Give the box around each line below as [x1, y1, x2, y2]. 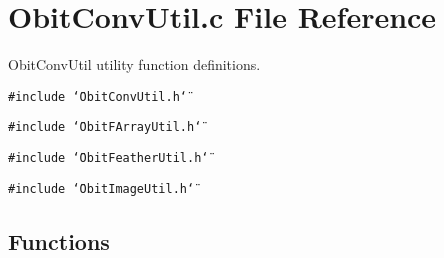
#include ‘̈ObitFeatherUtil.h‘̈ [8, 151, 209, 166]
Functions [8, 225, 110, 256]
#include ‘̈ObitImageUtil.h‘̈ [8, 181, 195, 196]
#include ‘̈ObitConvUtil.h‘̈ [8, 89, 187, 104]
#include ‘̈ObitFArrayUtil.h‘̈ [8, 120, 202, 135]
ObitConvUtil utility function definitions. [8, 54, 261, 75]
